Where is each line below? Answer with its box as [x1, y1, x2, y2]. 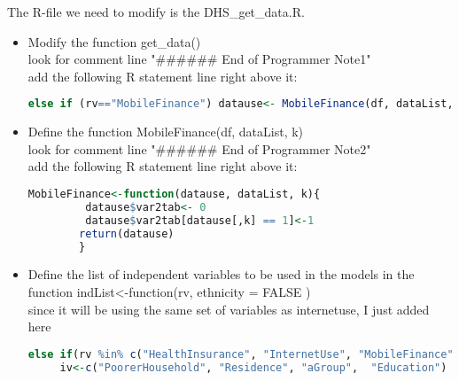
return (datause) [79, 227, 175, 240]
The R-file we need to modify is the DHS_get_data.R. [7, 3, 305, 20]
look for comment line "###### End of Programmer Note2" [27, 139, 371, 158]
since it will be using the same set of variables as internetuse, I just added [27, 299, 430, 318]
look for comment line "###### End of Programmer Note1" [27, 50, 371, 68]
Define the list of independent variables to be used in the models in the [27, 265, 415, 284]
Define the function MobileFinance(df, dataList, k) [27, 122, 304, 141]
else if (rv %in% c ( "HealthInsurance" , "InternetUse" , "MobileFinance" [27, 347, 454, 361]
